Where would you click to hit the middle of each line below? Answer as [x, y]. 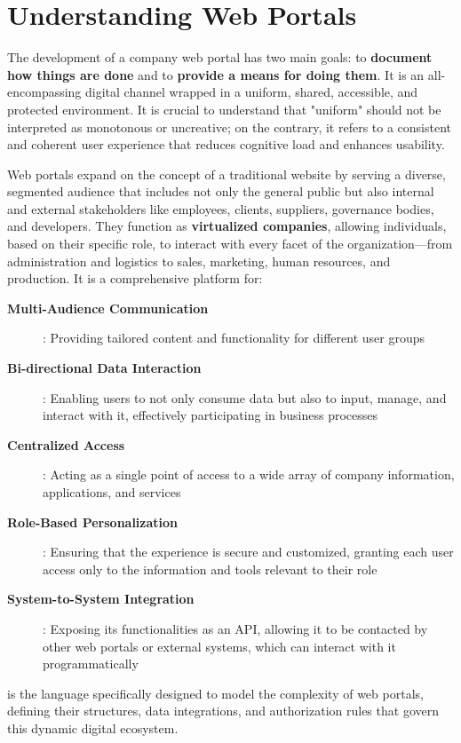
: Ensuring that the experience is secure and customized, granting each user [248, 552]
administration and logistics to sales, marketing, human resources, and [199, 261]
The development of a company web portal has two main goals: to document [220, 57]
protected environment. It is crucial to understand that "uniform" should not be [224, 109]
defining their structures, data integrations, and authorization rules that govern [223, 711]
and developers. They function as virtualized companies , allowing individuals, [227, 226]
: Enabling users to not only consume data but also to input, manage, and [245, 397]
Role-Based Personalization [93, 522]
